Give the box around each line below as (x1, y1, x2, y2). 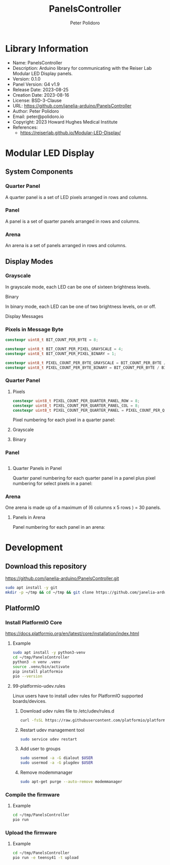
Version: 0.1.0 (12, 75, 41, 82)
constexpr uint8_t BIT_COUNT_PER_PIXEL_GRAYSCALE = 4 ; (5, 346, 123, 352)
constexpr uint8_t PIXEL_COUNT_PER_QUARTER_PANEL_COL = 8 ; (12, 403, 140, 408)
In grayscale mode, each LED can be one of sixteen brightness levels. (5, 284, 151, 290)
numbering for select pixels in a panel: (12, 480, 93, 486)
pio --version (12, 674, 42, 679)
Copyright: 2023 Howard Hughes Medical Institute (12, 119, 118, 125)
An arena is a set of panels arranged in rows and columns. (5, 243, 127, 249)
